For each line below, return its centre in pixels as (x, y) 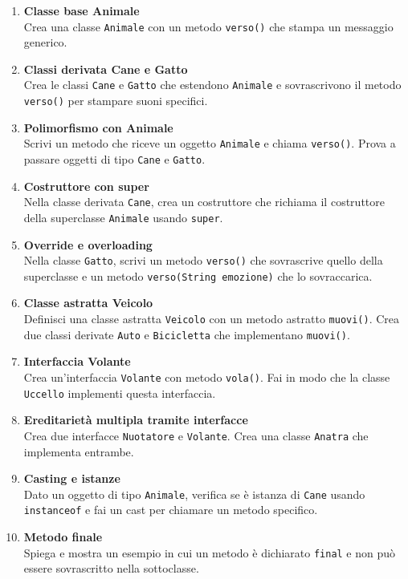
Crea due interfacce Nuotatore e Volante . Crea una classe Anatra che (196, 435)
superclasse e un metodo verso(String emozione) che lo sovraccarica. (198, 275)
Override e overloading (88, 244)
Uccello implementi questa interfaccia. (120, 393)
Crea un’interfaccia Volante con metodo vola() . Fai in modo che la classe (207, 377)
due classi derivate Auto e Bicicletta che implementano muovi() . (187, 334)
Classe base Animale (82, 10)
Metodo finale (63, 537)
